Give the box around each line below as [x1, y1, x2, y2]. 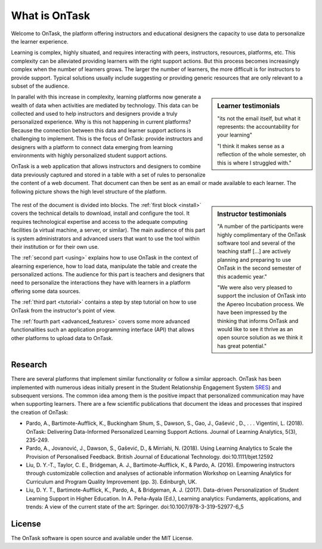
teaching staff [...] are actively [217, 248, 291, 255]
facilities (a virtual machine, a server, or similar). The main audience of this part [11, 227, 206, 234]
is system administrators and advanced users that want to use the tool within [11, 235, 200, 242]
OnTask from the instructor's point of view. [11, 307, 116, 314]
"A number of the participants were [217, 223, 304, 230]
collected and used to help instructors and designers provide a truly [11, 110, 178, 118]
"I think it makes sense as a [217, 142, 284, 149]
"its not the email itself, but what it [217, 115, 301, 122]
